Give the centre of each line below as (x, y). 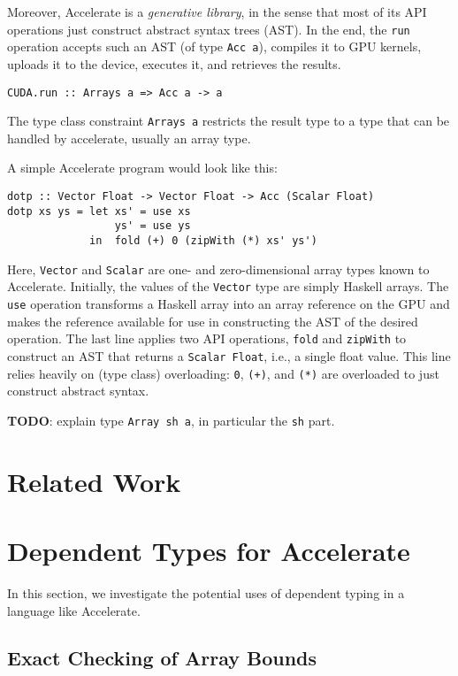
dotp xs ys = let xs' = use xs (99, 211)
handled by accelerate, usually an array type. (129, 138)
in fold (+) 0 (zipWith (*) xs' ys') (203, 240)
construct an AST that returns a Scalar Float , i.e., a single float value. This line (229, 355)
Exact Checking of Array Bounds (162, 658)
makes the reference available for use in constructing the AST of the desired (213, 321)
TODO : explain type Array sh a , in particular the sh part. (171, 420)
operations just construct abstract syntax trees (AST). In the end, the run (209, 29)
